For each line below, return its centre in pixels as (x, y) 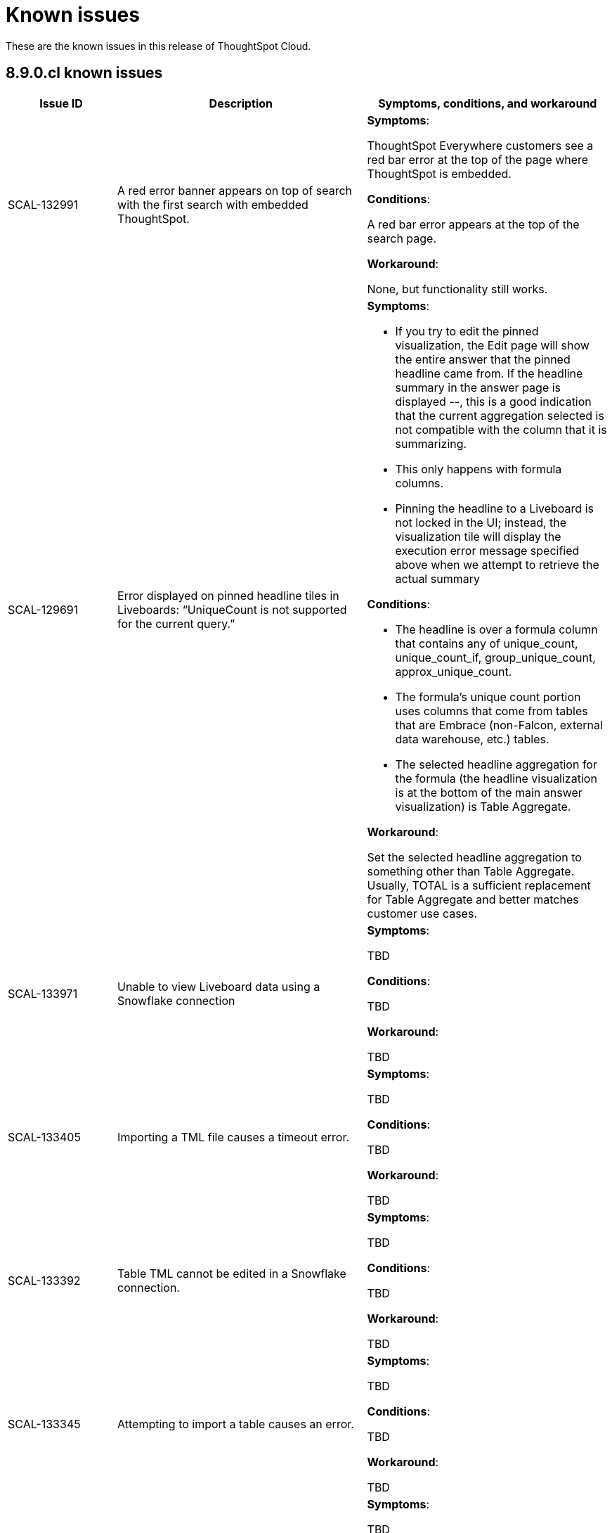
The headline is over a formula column (496, 629)
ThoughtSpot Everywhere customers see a (480, 145)
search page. (402, 238)
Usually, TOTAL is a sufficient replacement (479, 885)
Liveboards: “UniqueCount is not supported (232, 609)
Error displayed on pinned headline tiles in (228, 595)
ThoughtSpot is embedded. (439, 173)
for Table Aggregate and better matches (473, 899)
